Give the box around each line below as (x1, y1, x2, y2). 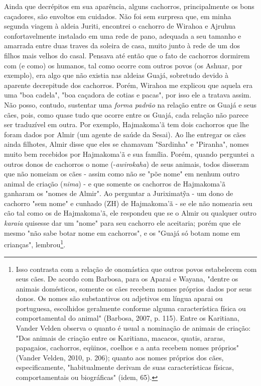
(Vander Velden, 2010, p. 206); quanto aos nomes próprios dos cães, (16, 352, 224, 362)
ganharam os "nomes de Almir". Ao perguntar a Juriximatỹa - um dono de (4, 188, 233, 199)
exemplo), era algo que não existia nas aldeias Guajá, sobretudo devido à (4, 70, 228, 80)
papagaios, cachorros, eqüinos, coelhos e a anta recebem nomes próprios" (16, 342, 239, 353)
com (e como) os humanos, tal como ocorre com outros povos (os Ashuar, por (4, 60, 242, 70)
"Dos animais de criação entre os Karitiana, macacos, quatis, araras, (16, 332, 225, 343)
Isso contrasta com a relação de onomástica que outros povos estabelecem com (16, 263, 257, 274)
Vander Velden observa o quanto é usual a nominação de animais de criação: (16, 323, 251, 333)
